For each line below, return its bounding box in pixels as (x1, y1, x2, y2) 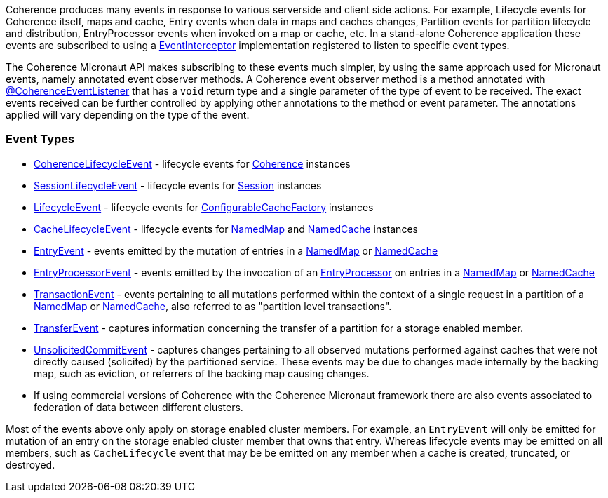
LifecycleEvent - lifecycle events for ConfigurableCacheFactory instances (34, 201, 374, 213)
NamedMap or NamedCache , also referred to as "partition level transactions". (34, 300, 392, 312)
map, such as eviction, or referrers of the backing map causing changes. (34, 367, 370, 379)
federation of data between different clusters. (34, 401, 243, 413)
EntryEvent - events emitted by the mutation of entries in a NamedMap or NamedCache (34, 244, 438, 257)
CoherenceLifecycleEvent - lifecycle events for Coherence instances (34, 157, 351, 170)
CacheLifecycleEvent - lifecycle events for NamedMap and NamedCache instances (34, 222, 418, 235)
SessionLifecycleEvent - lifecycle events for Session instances (34, 179, 322, 191)
